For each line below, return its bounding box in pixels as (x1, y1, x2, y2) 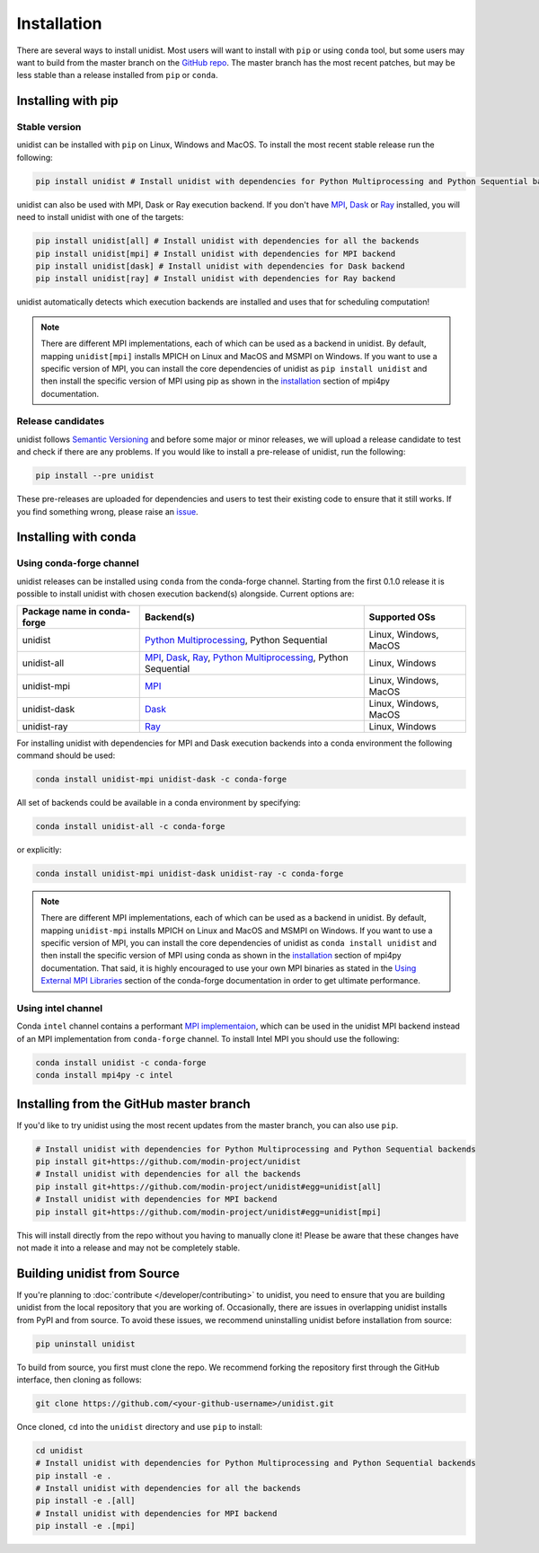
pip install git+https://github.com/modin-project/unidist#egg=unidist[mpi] (35, 1206, 382, 1217)
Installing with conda (16, 530, 137, 545)
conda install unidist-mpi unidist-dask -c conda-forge (35, 773, 287, 784)
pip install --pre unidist (35, 471, 155, 481)
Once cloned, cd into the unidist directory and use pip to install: (16, 1421, 263, 1432)
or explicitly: (16, 844, 62, 855)
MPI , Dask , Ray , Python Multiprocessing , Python (144, 651, 349, 664)
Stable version (16, 121, 82, 134)
